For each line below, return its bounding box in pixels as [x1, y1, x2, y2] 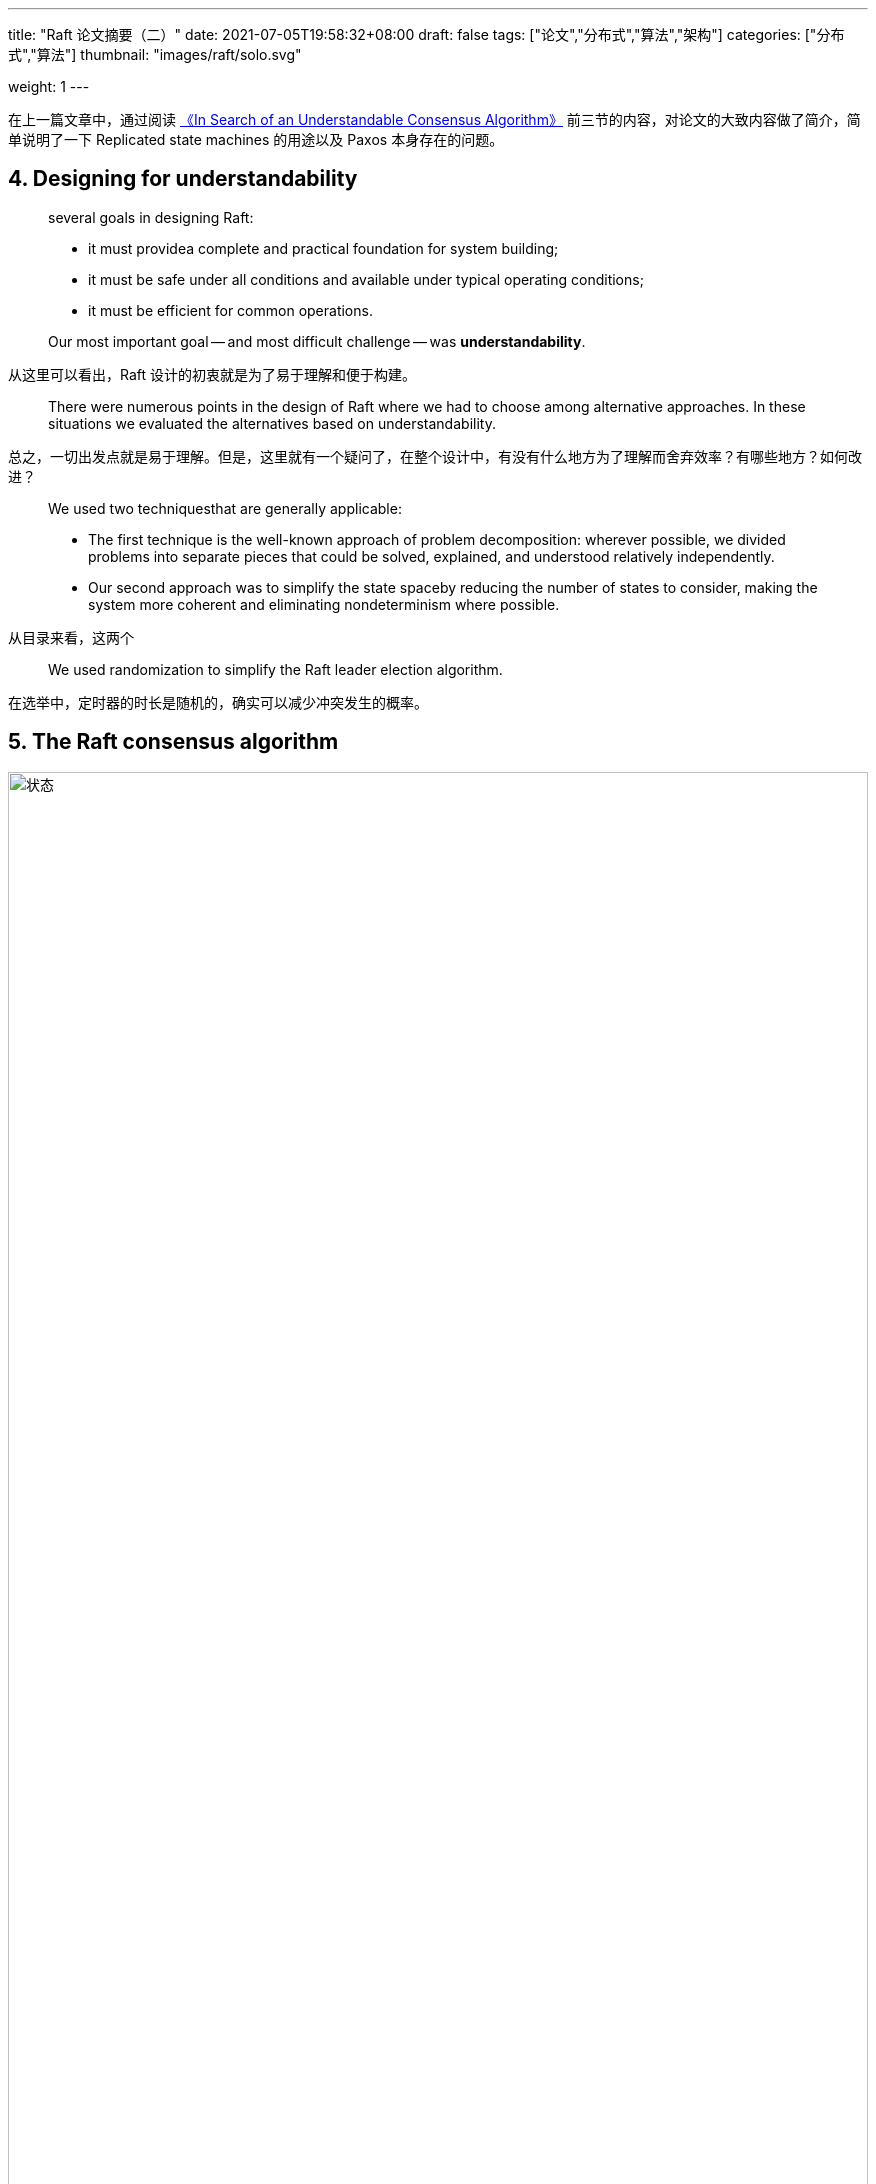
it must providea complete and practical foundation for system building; [88, 239, 559, 257]
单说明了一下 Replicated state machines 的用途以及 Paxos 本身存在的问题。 [8, 131, 504, 148]
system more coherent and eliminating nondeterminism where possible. [88, 595, 560, 613]
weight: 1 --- [8, 78, 90, 95]
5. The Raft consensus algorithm [8, 729, 339, 755]
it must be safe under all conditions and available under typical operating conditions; [88, 270, 644, 288]
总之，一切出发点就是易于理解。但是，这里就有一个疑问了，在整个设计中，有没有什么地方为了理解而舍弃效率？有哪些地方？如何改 [8, 447, 862, 465]
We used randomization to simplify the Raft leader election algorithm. [48, 660, 503, 678]
